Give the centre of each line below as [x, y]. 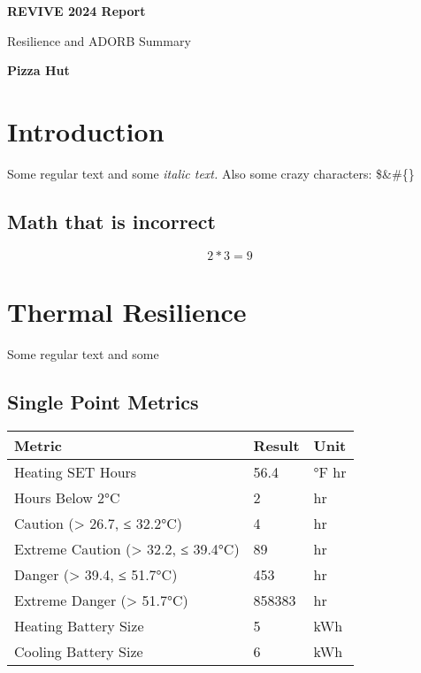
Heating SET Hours [76, 471]
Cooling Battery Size [79, 651]
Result [276, 445]
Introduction [86, 130]
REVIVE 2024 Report [77, 11]
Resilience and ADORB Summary [99, 40]
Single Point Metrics [103, 401]
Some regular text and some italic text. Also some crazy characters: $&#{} [211, 173]
